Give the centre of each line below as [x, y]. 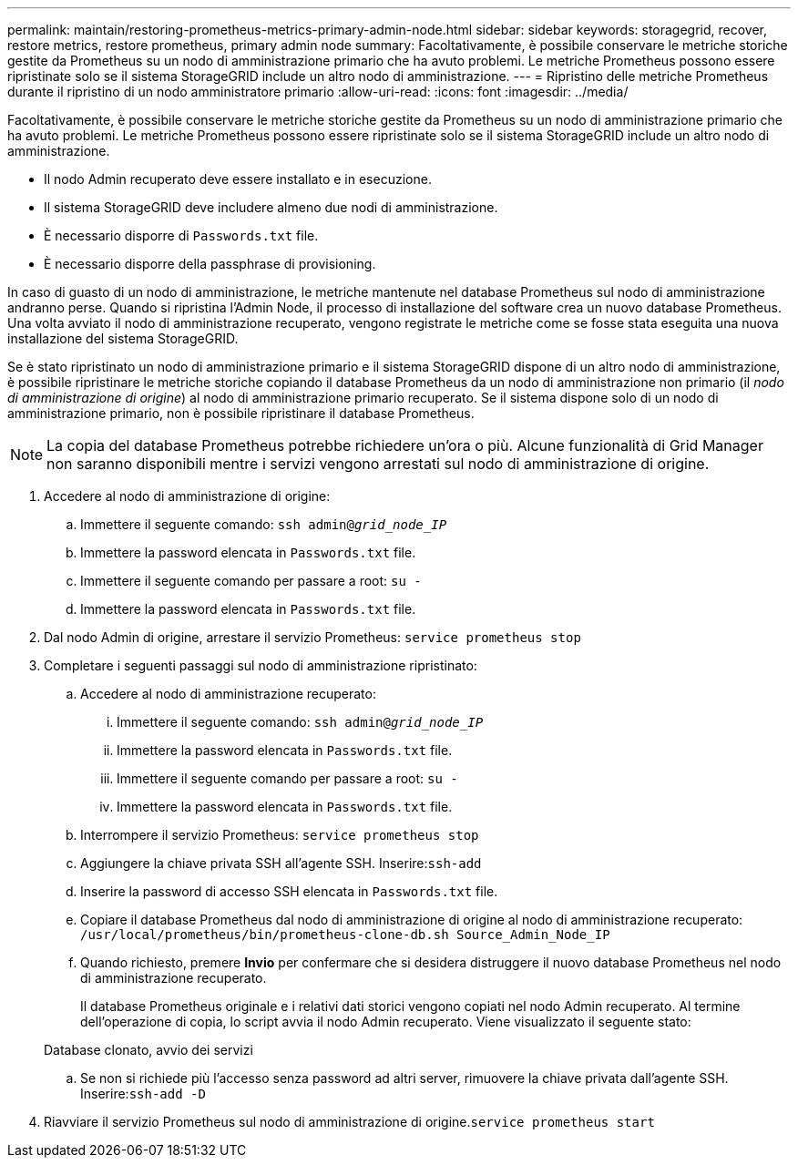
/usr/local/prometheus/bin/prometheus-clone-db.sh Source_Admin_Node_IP [345, 935]
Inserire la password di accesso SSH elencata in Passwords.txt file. [289, 891]
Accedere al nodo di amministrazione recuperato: [228, 694]
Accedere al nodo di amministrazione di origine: [187, 496]
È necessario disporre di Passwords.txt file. [181, 235]
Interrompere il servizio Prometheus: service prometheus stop [280, 835]
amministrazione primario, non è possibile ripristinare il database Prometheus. [241, 413]
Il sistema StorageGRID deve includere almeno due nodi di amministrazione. [271, 207]
